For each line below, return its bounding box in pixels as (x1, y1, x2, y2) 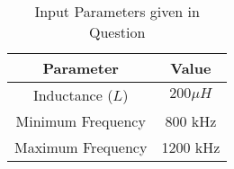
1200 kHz (161, 137, 220, 157)
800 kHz (165, 111, 217, 131)
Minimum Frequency (15, 111, 146, 131)
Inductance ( (32, 84, 113, 105)
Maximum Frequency (14, 137, 148, 157)
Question (88, 22, 146, 42)
